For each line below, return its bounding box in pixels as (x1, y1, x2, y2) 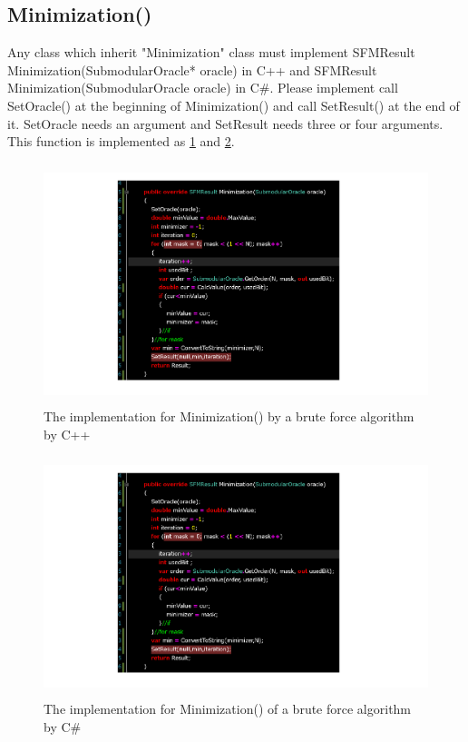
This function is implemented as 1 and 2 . (7, 132, 235, 151)
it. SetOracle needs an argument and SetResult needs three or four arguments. (7, 114, 444, 133)
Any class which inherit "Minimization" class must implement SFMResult (7, 43, 415, 62)
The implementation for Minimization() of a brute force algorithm (44, 699, 412, 718)
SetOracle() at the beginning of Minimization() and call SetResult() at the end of (7, 95, 460, 114)
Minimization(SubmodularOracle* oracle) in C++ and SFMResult (7, 60, 377, 79)
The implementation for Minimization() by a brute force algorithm (44, 406, 414, 425)
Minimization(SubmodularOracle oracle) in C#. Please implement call (7, 78, 398, 97)
